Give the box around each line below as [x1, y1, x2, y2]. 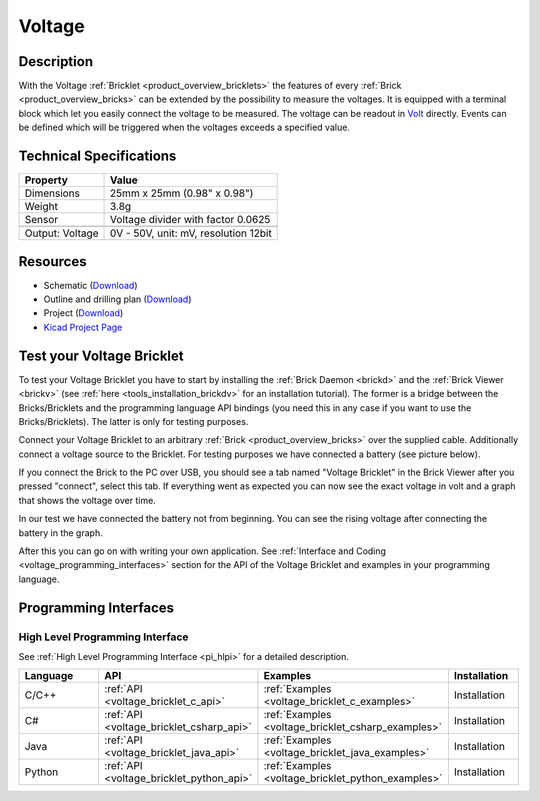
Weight [24, 200, 59, 214]
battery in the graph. [18, 526, 104, 539]
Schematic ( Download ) [43, 279, 139, 291]
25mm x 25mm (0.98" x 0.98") [110, 186, 254, 200]
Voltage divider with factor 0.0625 [110, 213, 271, 227]
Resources [18, 253, 87, 270]
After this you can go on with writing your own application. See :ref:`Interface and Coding [18, 545, 387, 557]
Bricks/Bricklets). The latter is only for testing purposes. [18, 415, 249, 427]
